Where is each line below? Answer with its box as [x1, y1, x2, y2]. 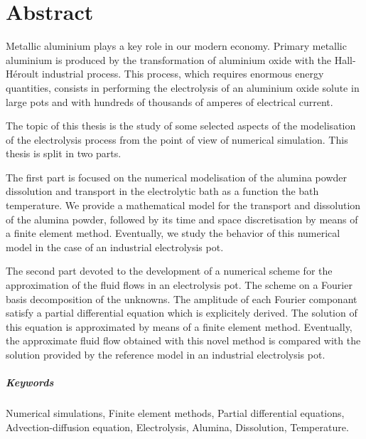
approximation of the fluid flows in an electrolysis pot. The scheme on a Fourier [6, 277, 352, 292]
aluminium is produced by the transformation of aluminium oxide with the [6, 52, 332, 67]
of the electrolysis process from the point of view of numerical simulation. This [6, 132, 348, 147]
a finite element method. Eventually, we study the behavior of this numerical [6, 226, 340, 240]
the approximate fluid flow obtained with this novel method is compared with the [6, 333, 361, 348]
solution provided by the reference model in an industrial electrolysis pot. [6, 347, 325, 361]
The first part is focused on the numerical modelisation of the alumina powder [6, 169, 347, 184]
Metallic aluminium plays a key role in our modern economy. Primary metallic [6, 38, 347, 53]
